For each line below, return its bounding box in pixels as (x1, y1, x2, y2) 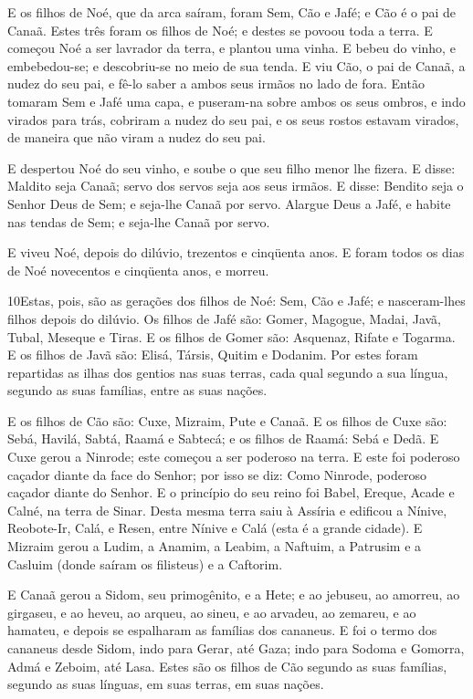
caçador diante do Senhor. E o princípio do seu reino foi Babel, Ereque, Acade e (7, 483, 455, 502)
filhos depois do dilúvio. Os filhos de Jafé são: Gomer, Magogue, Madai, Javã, (7, 308, 441, 328)
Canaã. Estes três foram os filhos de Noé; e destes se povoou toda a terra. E (7, 20, 433, 39)
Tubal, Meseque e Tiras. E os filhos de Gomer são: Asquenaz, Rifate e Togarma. (7, 327, 456, 346)
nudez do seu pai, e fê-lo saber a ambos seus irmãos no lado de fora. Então (7, 74, 425, 93)
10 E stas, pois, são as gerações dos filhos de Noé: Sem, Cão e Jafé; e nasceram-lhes (7, 291, 466, 310)
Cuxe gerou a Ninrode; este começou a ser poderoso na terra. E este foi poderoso (7, 447, 460, 466)
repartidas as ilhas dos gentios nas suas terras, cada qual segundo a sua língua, (7, 362, 448, 381)
